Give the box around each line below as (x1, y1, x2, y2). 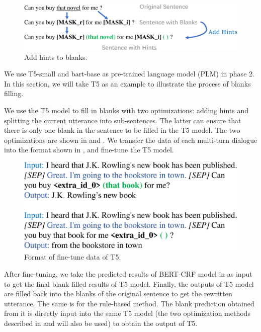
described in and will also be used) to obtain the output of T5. (4, 317, 198, 328)
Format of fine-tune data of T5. (24, 252, 121, 262)
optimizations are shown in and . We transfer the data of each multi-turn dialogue (4, 134, 257, 145)
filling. (4, 88, 24, 99)
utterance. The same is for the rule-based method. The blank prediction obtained (4, 298, 254, 308)
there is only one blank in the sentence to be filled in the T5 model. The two (4, 125, 240, 135)
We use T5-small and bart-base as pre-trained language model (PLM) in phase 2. (4, 68, 254, 79)
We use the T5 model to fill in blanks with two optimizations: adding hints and (4, 105, 249, 116)
